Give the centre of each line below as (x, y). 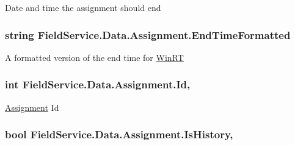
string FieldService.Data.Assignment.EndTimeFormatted (148, 34)
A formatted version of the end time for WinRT (94, 57)
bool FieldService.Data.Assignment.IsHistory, (119, 134)
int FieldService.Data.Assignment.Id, (98, 84)
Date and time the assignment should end (83, 7)
